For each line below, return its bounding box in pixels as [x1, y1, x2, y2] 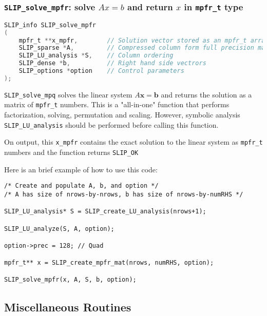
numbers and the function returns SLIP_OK [4, 147, 139, 157]
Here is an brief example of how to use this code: [4, 164, 158, 174]
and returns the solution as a [161, 89, 252, 100]
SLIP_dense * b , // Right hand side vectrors [18, 60, 206, 67]
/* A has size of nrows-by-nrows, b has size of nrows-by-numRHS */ [4, 190, 243, 198]
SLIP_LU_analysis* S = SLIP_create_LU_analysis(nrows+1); [4, 208, 206, 215]
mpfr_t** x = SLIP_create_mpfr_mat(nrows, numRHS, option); [4, 259, 214, 267]
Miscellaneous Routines [4, 299, 131, 314]
